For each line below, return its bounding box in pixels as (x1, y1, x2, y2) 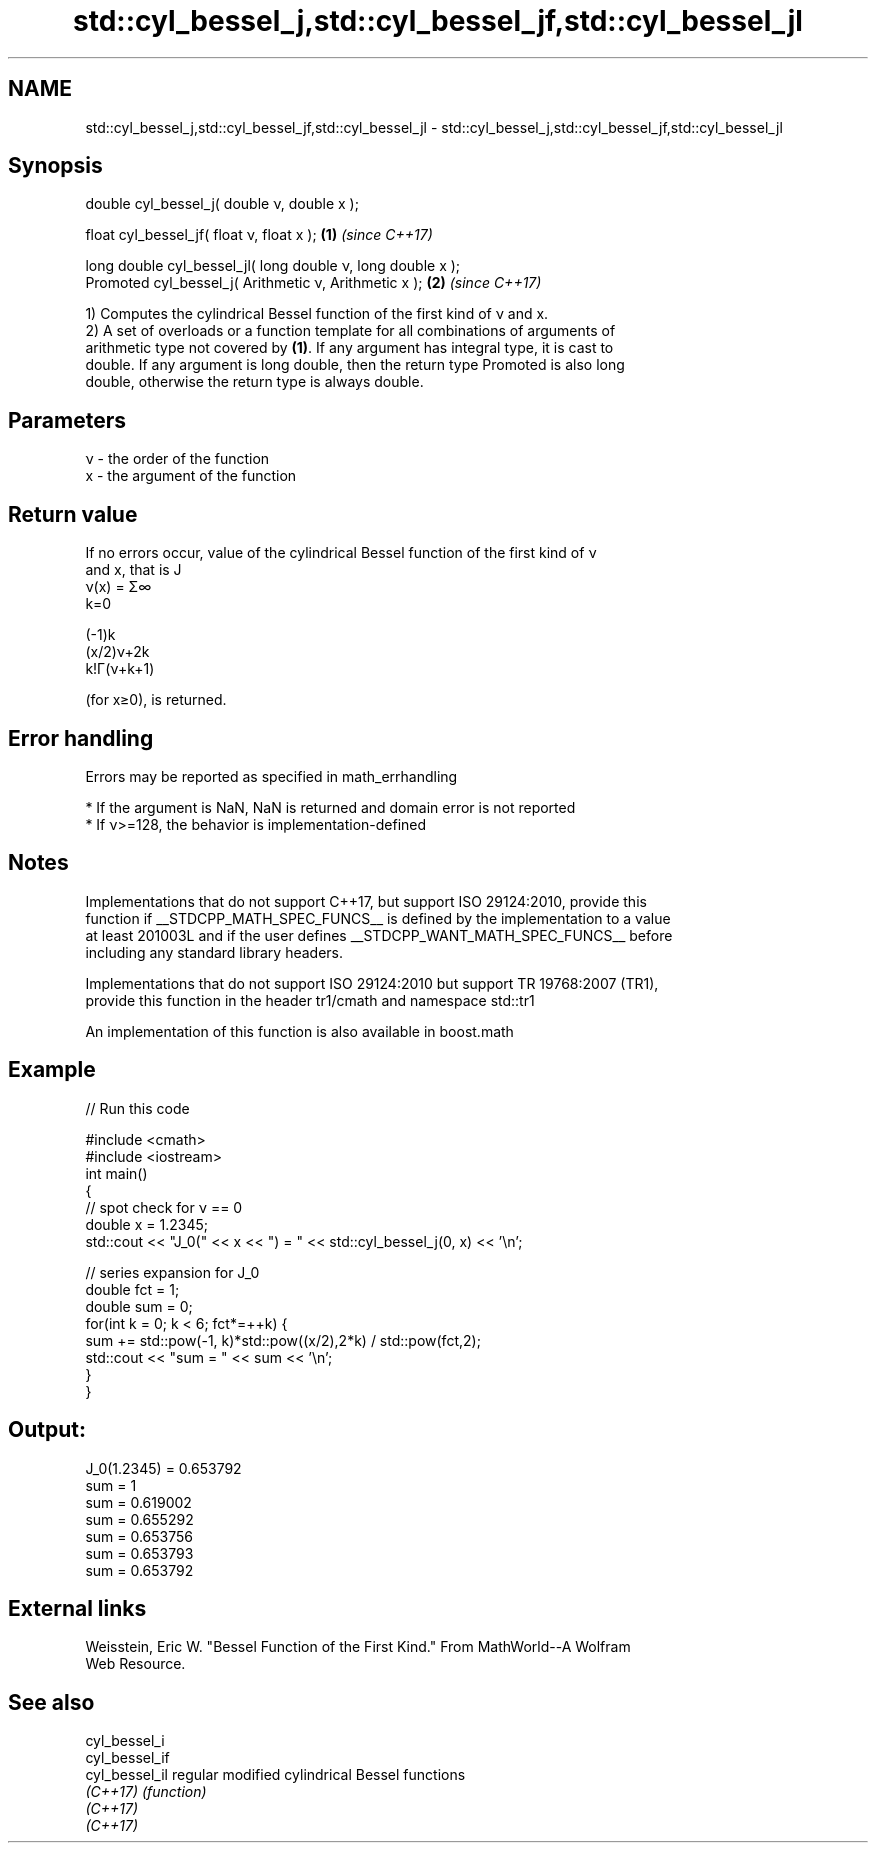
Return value (8, 501, 138, 527)
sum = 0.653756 (85, 1527, 194, 1545)
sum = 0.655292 (85, 1510, 194, 1528)
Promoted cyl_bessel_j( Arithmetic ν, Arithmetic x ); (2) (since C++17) (85, 274, 542, 292)
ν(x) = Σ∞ (85, 578, 152, 596)
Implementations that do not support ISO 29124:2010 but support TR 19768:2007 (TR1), (85, 974, 659, 992)
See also (8, 1689, 95, 1715)
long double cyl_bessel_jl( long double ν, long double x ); (85, 257, 461, 275)
